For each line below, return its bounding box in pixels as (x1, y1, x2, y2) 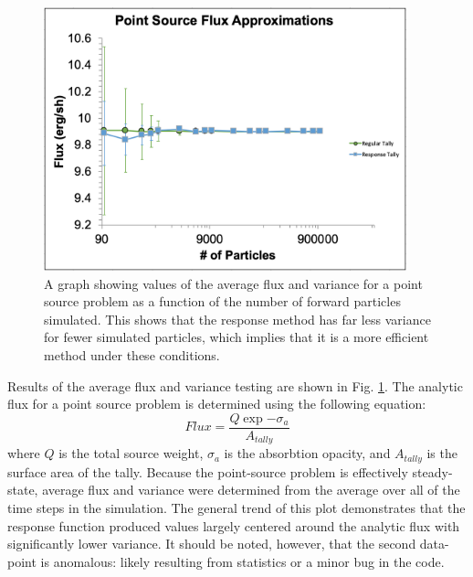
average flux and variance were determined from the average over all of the (42, 480, 460, 499)
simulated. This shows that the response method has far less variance (44, 309, 431, 328)
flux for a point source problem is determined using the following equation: (7, 394, 426, 413)
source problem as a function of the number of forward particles (44, 292, 401, 311)
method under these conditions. (44, 345, 220, 364)
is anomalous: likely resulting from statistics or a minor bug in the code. (40, 551, 445, 571)
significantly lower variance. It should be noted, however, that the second (7, 534, 416, 553)
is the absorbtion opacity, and (224, 443, 391, 463)
